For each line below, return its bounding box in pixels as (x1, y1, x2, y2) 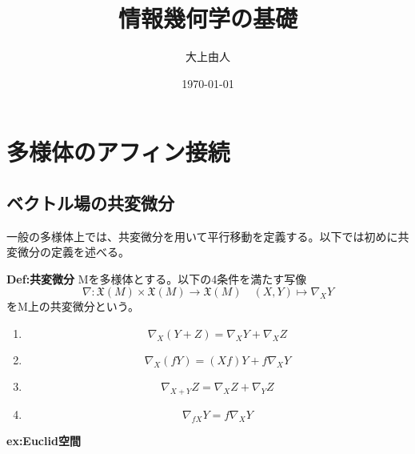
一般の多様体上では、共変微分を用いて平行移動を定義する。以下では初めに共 (6, 227, 409, 244)
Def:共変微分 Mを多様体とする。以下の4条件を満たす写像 (6, 270, 307, 287)
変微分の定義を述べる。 (6, 243, 130, 260)
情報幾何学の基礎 (118, 2, 297, 34)
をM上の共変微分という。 (6, 298, 139, 315)
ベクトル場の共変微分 (6, 190, 174, 215)
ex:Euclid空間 (6, 432, 81, 448)
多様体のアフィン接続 (6, 135, 230, 168)
